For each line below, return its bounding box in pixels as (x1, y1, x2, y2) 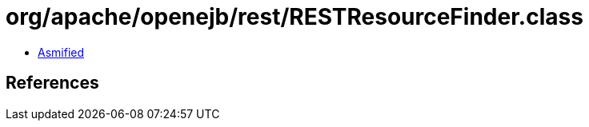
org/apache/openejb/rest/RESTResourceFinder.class (6, 3, 583, 30)
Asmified (38, 45, 85, 59)
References (6, 73, 99, 93)
